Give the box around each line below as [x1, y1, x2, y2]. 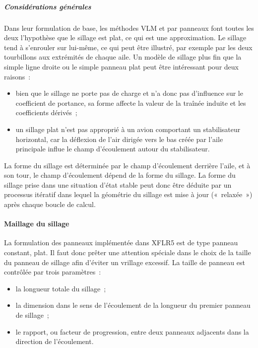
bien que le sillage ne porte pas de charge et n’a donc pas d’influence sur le [15, 88, 243, 98]
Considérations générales [4, 1, 91, 11]
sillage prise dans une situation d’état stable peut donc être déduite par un [4, 179, 232, 190]
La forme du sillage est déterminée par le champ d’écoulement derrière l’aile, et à [4, 160, 251, 170]
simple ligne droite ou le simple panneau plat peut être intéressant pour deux [4, 61, 239, 71]
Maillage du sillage [4, 218, 69, 229]
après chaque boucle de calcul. [4, 199, 96, 209]
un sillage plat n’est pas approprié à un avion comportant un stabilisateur [15, 124, 241, 134]
